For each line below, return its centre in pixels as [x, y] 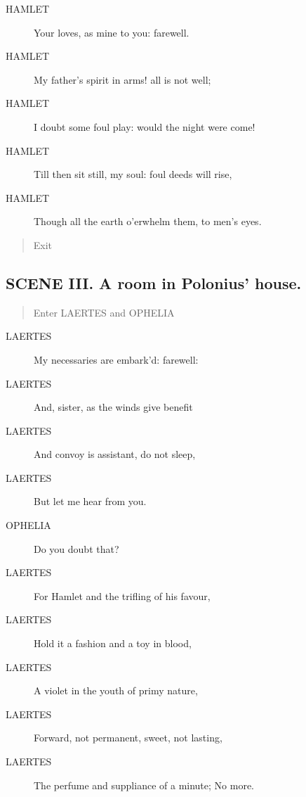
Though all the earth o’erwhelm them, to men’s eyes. [148, 221]
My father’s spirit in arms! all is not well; [122, 79]
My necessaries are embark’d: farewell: [116, 359]
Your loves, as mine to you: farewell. [112, 32]
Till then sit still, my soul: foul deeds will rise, [133, 174]
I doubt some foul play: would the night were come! [145, 126]
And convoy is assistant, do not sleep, [115, 454]
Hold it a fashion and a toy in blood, [113, 643]
